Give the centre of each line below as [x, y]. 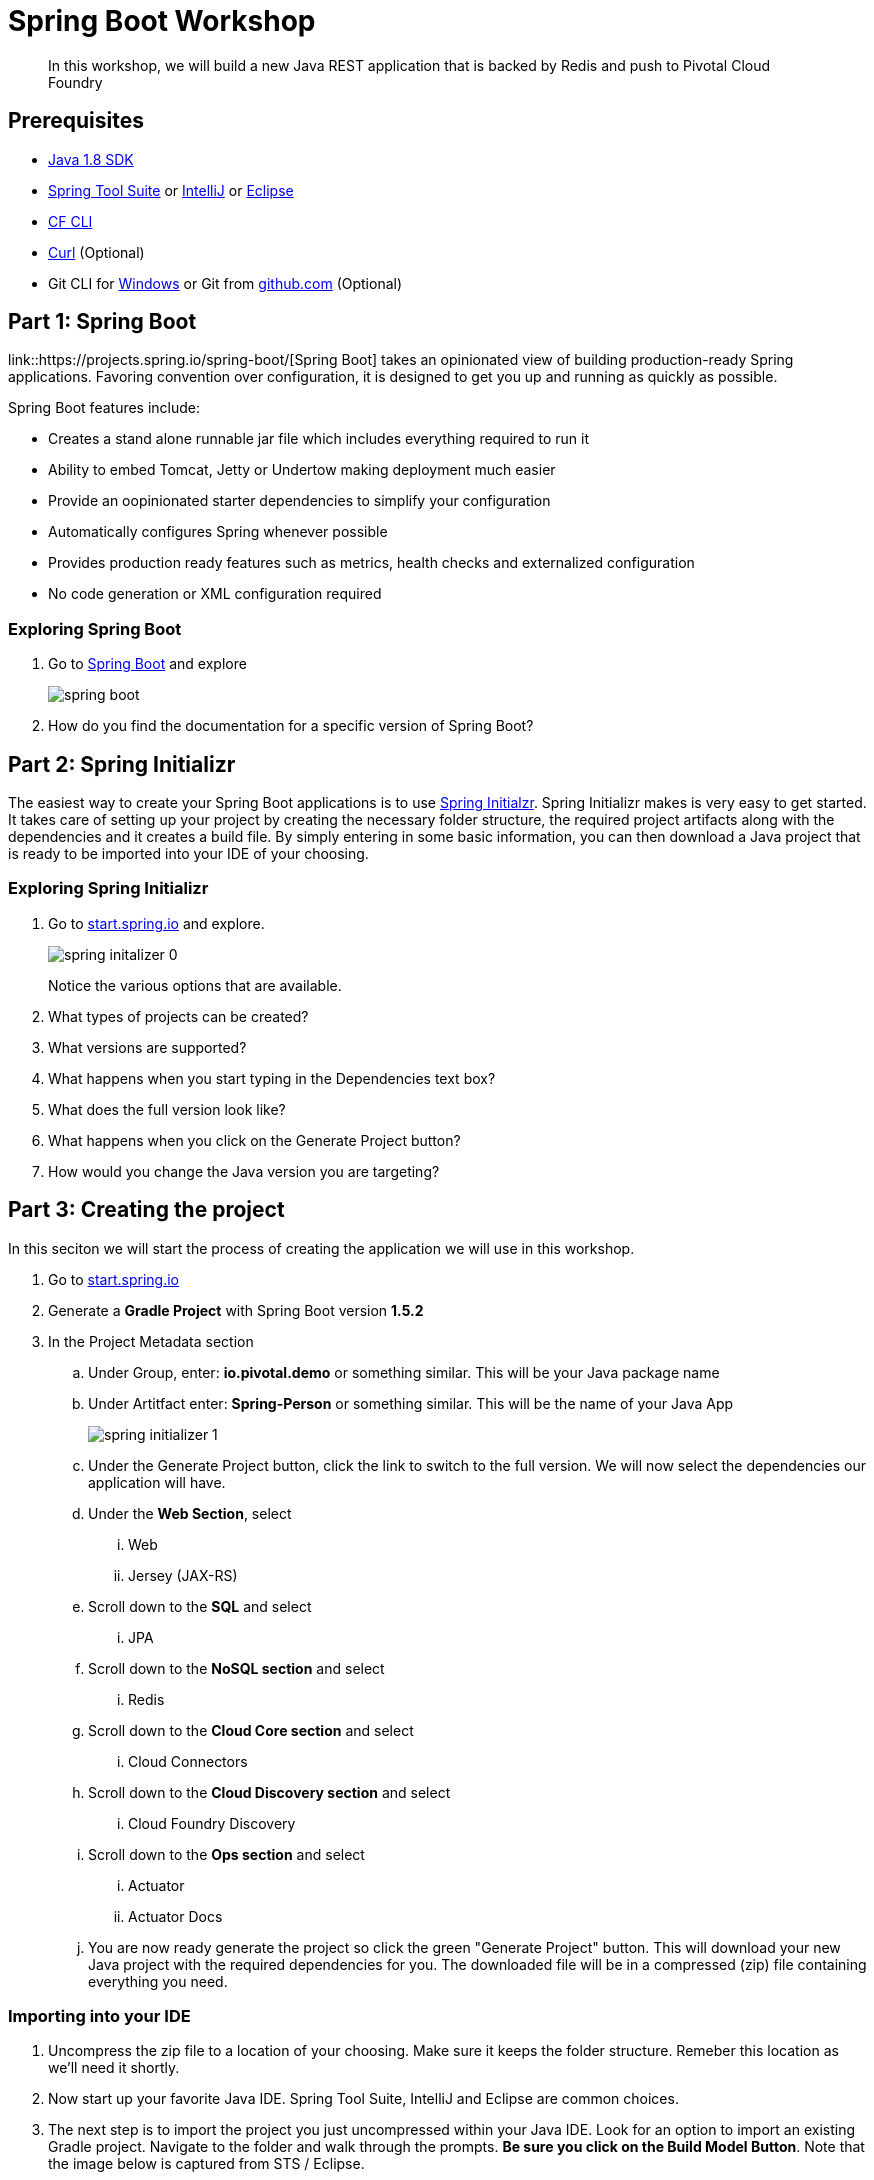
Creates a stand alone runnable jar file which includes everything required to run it [319, 439]
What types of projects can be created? [178, 1016]
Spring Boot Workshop [162, 21]
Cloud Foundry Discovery [212, 1823]
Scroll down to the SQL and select [200, 1606]
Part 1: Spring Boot [102, 322]
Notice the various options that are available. [195, 985]
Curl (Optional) [96, 252]
